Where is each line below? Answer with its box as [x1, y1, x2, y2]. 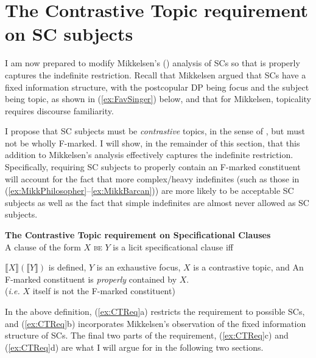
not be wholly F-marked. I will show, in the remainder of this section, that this [5, 136, 300, 149]
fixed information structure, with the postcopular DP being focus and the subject [5, 80, 309, 93]
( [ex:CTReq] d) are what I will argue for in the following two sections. [5, 340, 264, 353]
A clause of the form [5, 240, 81, 253]
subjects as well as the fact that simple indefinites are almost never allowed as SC [5, 196, 309, 208]
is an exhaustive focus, [96, 261, 181, 274]
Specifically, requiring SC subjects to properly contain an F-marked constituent [5, 160, 301, 173]
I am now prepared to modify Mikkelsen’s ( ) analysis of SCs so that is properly [5, 57, 300, 69]
